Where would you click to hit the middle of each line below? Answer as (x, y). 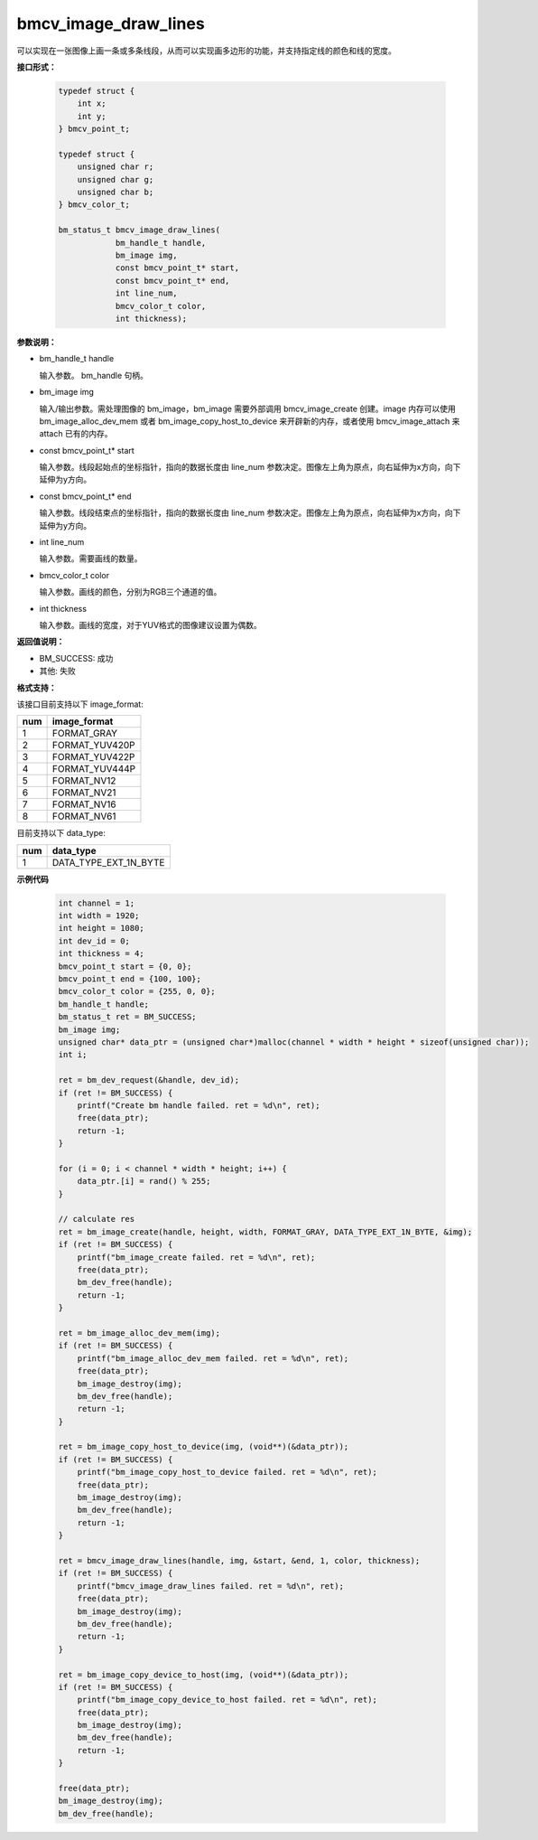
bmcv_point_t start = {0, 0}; (125, 966)
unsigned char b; (116, 192)
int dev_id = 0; (94, 941)
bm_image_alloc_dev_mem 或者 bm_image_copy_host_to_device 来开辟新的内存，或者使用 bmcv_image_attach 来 (250, 421)
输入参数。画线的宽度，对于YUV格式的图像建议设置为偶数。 (150, 624)
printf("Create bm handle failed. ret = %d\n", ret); (199, 1105)
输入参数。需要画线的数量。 (91, 559)
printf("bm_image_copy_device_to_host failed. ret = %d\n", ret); (227, 1700)
